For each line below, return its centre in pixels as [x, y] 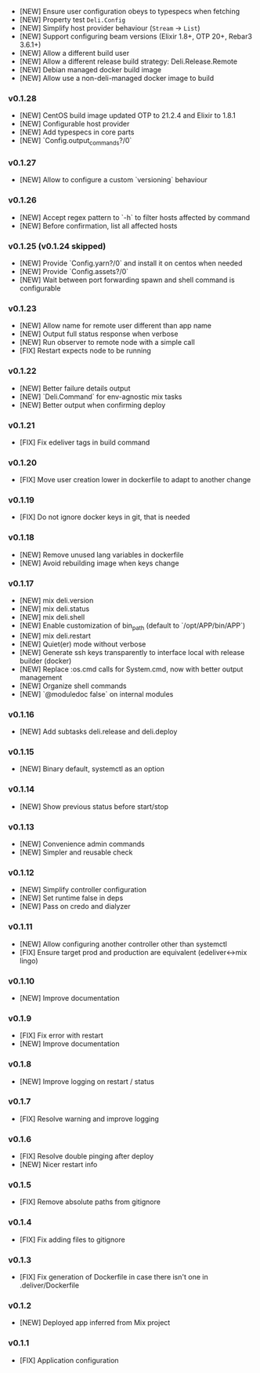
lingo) [29, 961]
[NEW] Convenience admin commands [82, 844]
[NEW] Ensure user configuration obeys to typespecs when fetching [130, 11]
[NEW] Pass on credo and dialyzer [75, 906]
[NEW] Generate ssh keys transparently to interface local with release [132, 652]
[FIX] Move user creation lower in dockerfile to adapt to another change [135, 480]
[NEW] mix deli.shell [52, 617]
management [41, 677]
